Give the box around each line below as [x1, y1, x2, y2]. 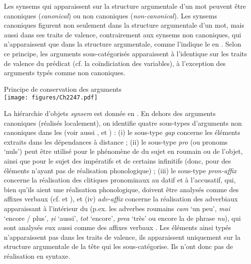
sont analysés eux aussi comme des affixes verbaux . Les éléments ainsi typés [4, 222, 231, 232]
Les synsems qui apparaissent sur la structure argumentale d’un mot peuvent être [4, 1, 246, 11]
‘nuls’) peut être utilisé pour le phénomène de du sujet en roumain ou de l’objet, [4, 146, 243, 156]
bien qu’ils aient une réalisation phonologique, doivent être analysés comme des [4, 184, 239, 194]
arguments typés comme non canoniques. [4, 67, 125, 78]
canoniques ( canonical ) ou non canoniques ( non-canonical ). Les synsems [4, 10, 217, 20]
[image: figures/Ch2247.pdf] [4, 94, 98, 101]
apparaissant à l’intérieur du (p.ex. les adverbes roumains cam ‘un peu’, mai [4, 203, 230, 213]
